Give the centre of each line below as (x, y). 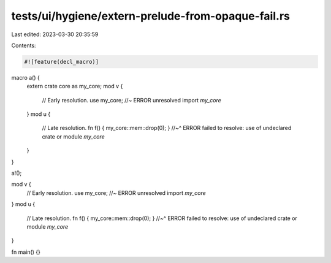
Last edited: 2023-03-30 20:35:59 (55, 34)
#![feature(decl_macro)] (62, 62)
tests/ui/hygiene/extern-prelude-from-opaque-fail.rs (151, 16)
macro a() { (25, 77)
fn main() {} (26, 252)
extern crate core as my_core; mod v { (75, 86)
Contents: (24, 45)
